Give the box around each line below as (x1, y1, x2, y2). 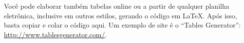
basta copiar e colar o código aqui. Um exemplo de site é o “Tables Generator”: (4, 20, 241, 30)
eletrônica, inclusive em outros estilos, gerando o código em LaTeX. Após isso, (4, 10, 237, 20)
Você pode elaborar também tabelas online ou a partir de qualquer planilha (4, 1, 229, 11)
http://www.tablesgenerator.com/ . (4, 29, 107, 39)
